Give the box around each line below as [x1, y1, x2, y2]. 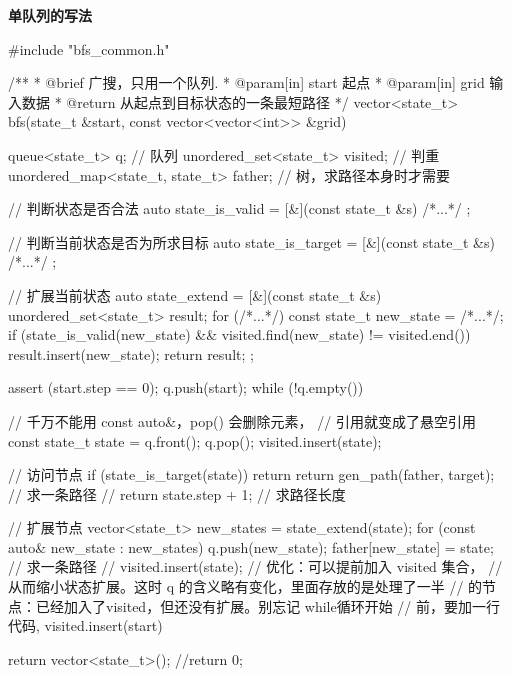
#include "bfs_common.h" [8, 38, 170, 59]
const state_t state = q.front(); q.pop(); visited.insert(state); [8, 430, 382, 451]
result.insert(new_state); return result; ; [8, 343, 254, 364]
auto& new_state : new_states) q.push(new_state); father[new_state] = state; [8, 536, 494, 557]
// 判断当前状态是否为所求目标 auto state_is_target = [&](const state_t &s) [8, 231, 495, 252]
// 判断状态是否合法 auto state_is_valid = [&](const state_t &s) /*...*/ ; [8, 198, 471, 219]
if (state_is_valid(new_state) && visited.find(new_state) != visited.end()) [8, 324, 471, 345]
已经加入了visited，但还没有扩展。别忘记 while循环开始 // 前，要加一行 [35, 595, 501, 616]
